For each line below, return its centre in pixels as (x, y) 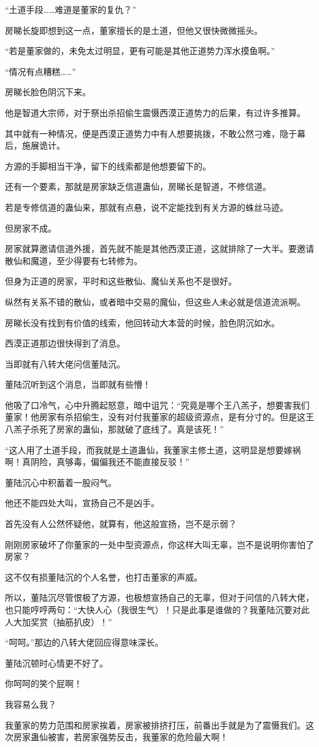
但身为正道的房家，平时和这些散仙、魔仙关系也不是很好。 (121, 281)
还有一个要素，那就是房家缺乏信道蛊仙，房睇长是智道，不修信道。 (138, 186)
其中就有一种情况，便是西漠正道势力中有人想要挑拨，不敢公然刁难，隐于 (151, 133)
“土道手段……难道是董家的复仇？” (71, 9)
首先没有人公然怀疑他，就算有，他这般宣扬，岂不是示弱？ (121, 524)
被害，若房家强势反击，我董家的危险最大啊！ (138, 737)
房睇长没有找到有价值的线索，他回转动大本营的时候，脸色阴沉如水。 (142, 322)
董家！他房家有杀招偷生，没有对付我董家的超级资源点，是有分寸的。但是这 (155, 417)
